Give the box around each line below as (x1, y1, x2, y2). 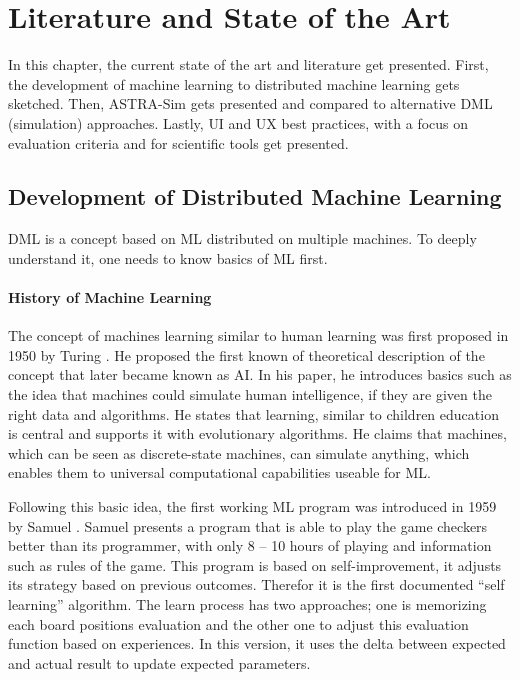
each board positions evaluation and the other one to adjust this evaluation (8, 613, 469, 634)
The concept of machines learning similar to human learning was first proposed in (8, 325, 509, 346)
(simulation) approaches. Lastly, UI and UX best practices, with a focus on (8, 112, 469, 133)
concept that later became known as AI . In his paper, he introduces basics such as (8, 364, 512, 385)
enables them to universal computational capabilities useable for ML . (8, 462, 431, 483)
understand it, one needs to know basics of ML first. (8, 247, 328, 268)
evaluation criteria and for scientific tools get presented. (8, 132, 349, 153)
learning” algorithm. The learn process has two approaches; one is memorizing (8, 594, 487, 614)
